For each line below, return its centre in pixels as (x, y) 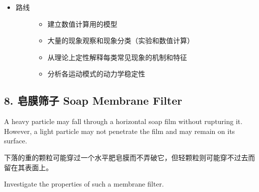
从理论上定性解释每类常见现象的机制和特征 (117, 57)
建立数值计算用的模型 (82, 24)
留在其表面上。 (28, 167)
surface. (16, 141)
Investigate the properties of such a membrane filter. (84, 184)
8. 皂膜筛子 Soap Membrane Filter (93, 100)
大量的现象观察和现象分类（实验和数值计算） (121, 40)
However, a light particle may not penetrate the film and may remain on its (120, 131)
